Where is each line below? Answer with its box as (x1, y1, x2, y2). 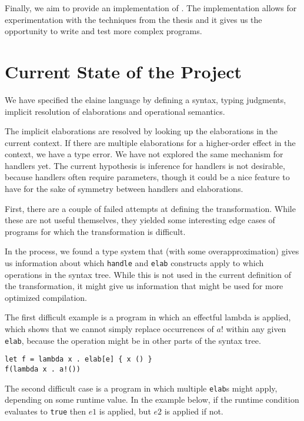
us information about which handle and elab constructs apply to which (5, 257, 264, 269)
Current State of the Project (5, 59, 242, 83)
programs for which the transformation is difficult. (5, 225, 186, 237)
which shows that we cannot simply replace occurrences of (5, 323, 214, 335)
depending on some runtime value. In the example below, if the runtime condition (5, 393, 299, 406)
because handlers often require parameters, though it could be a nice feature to (5, 171, 290, 183)
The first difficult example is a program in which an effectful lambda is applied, (5, 311, 291, 323)
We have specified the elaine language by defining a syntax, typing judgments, (5, 93, 286, 105)
